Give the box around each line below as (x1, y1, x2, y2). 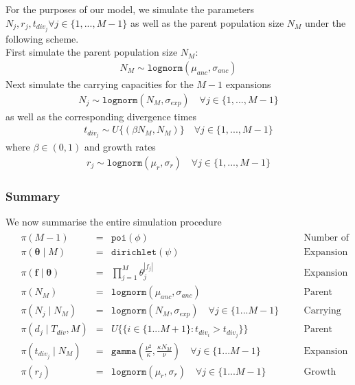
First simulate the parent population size (5, 45, 178, 59)
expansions (225, 76, 271, 91)
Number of (304, 232, 349, 243)
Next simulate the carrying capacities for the (5, 76, 194, 91)
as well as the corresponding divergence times (5, 109, 197, 123)
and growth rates (84, 140, 156, 154)
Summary (5, 187, 60, 204)
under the (304, 15, 346, 30)
